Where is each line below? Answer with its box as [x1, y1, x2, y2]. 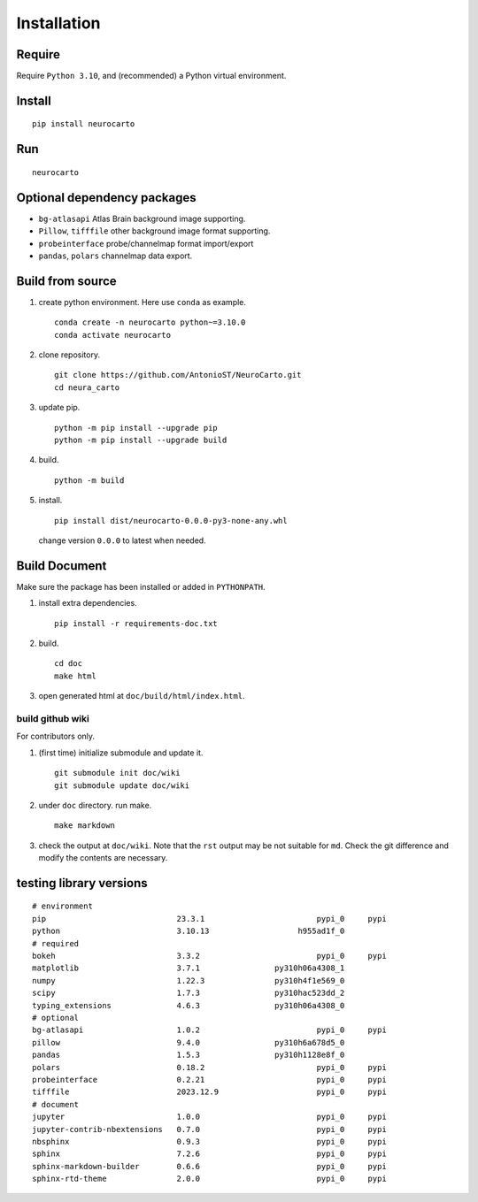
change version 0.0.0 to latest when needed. [38, 535, 207, 546]
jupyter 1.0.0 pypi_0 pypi [32, 1112, 387, 1122]
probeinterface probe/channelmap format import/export [38, 238, 254, 249]
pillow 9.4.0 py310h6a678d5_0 [32, 1037, 345, 1047]
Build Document [16, 558, 107, 573]
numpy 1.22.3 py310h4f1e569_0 [32, 976, 345, 985]
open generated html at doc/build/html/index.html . [38, 691, 245, 701]
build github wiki [16, 712, 90, 724]
